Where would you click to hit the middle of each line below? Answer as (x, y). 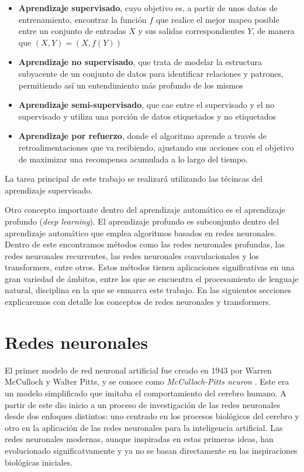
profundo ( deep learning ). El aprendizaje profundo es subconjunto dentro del (142, 221)
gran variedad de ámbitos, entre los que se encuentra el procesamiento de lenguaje (152, 278)
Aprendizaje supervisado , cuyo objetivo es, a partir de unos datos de (148, 8)
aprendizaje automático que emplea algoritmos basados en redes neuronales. (141, 232)
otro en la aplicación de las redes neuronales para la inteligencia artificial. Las (144, 427)
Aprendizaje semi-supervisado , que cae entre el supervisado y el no (146, 105)
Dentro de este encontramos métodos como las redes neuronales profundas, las (145, 244)
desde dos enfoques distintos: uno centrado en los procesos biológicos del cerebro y (152, 416)
